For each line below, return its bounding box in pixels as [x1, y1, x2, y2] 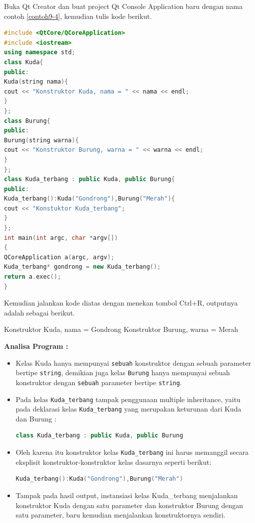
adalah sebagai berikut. [4, 307, 75, 317]
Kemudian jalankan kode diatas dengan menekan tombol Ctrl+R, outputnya [4, 298, 238, 308]
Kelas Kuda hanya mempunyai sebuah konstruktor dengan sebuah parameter [15, 357, 251, 368]
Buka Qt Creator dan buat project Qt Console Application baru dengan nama [4, 1, 243, 11]
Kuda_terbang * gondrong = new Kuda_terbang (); [4, 263, 161, 271]
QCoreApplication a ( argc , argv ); [4, 253, 114, 261]
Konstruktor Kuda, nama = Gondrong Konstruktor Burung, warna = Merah [4, 324, 239, 334]
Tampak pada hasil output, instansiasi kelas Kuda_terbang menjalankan [15, 490, 238, 500]
